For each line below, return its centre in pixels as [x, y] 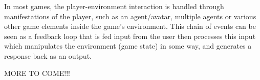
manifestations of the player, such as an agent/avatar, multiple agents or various [130, 16]
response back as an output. [48, 55]
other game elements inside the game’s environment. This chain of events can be [130, 26]
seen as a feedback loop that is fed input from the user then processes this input [130, 36]
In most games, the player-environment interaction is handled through [114, 6]
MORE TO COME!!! [37, 73]
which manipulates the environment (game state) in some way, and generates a [128, 46]
